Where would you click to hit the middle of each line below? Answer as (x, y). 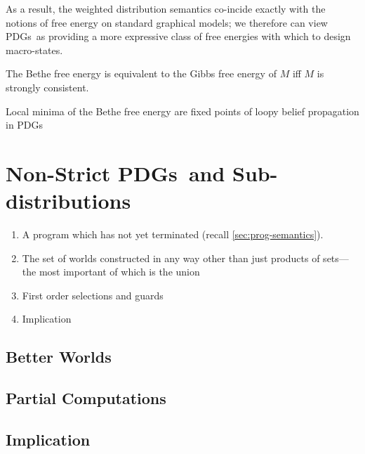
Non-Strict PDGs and (115, 173)
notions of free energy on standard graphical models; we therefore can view (167, 22)
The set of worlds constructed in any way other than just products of (171, 258)
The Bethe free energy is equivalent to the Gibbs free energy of (141, 73)
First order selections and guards (93, 295)
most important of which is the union (119, 272)
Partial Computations (86, 398)
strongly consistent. (47, 87)
